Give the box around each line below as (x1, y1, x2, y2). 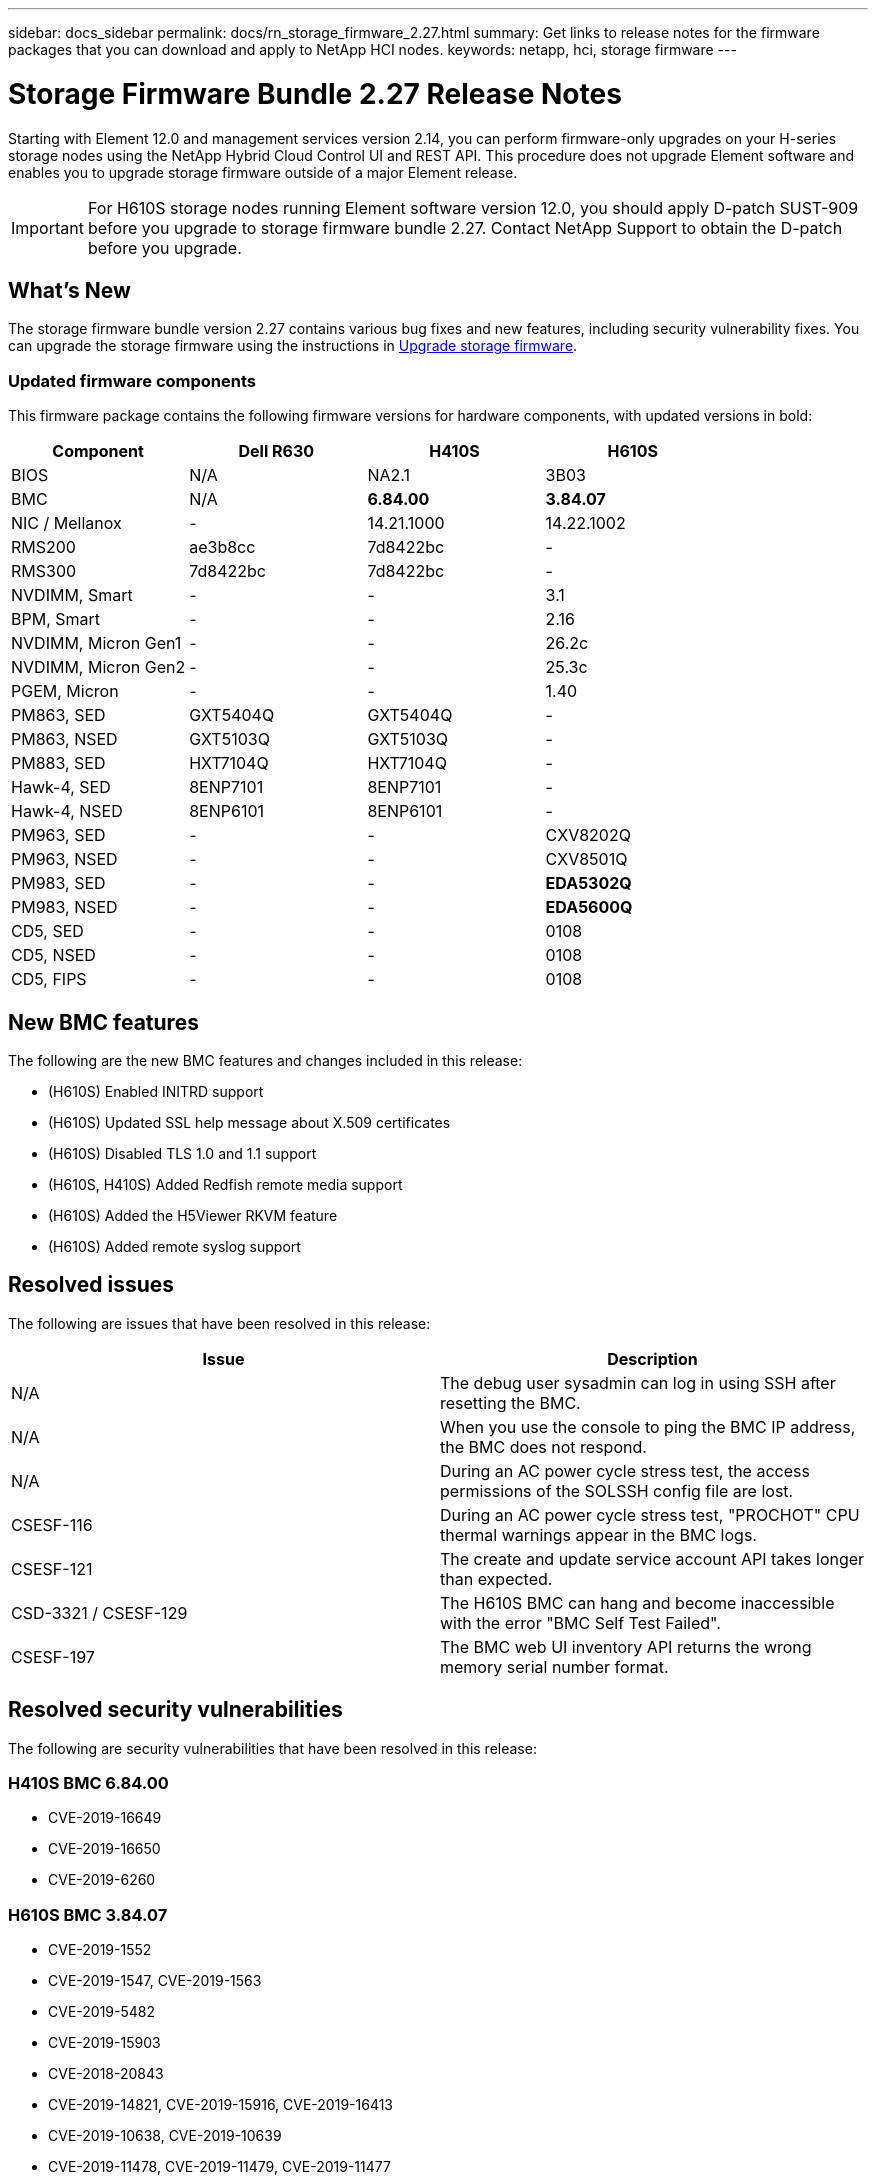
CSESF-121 (11, 1558, 93, 1579)
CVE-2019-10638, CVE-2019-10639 (48, 2127, 282, 2145)
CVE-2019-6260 (48, 1871, 156, 1889)
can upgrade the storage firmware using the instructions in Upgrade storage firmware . (8, 337, 578, 355)
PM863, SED (11, 705, 106, 726)
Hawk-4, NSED (11, 801, 123, 822)
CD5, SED (11, 921, 84, 942)
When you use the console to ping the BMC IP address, (440, 1416, 856, 1437)
